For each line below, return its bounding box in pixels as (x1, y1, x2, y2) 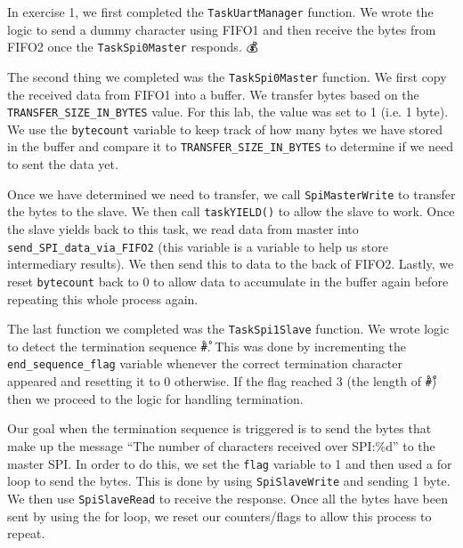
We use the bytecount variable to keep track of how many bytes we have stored (7, 119, 443, 138)
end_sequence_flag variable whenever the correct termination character (7, 354, 402, 373)
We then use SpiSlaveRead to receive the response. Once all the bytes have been (7, 488, 448, 507)
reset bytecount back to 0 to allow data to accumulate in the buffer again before (7, 271, 449, 290)
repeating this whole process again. (7, 289, 199, 308)
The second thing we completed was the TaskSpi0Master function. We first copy (7, 67, 447, 85)
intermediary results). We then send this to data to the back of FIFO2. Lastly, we (7, 254, 454, 273)
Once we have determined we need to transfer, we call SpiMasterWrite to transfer (7, 184, 456, 203)
